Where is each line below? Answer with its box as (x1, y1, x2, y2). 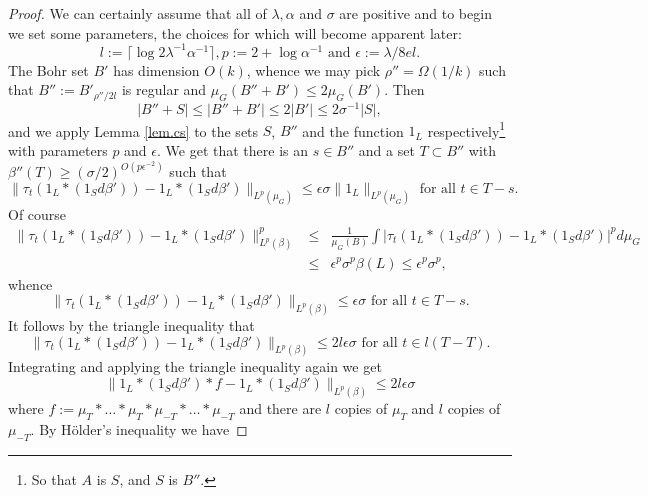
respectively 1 (427, 117, 506, 141)
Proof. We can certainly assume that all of (8, 3, 267, 23)
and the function (302, 120, 404, 141)
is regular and (121, 79, 207, 100)
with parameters (8, 140, 108, 161)
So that (31, 468, 77, 489)
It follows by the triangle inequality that (8, 315, 255, 336)
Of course (8, 203, 67, 224)
